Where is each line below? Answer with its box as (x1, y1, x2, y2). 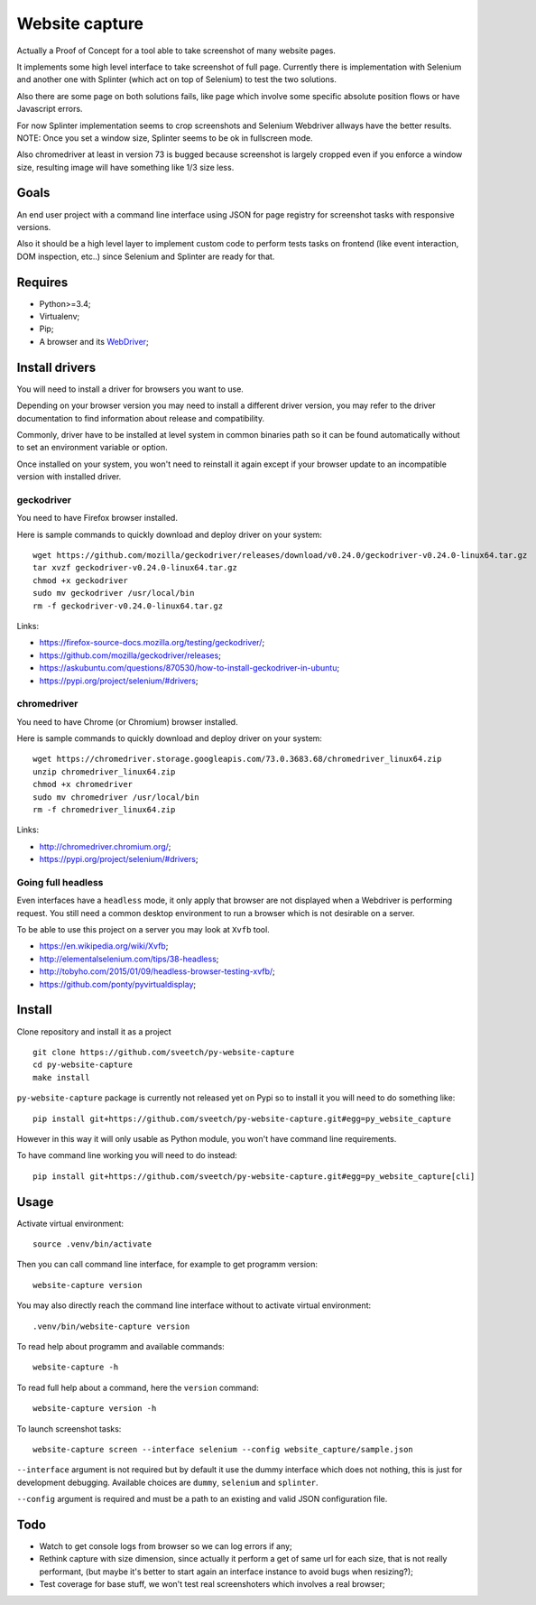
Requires (16, 274, 69, 290)
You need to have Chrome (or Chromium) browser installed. (16, 716, 238, 727)
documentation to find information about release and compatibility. (16, 413, 265, 423)
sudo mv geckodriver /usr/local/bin (32, 588, 195, 598)
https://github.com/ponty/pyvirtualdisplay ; (39, 979, 197, 989)
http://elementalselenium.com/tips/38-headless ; (39, 953, 219, 964)
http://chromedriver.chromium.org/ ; (39, 840, 171, 852)
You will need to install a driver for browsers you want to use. (16, 384, 244, 394)
